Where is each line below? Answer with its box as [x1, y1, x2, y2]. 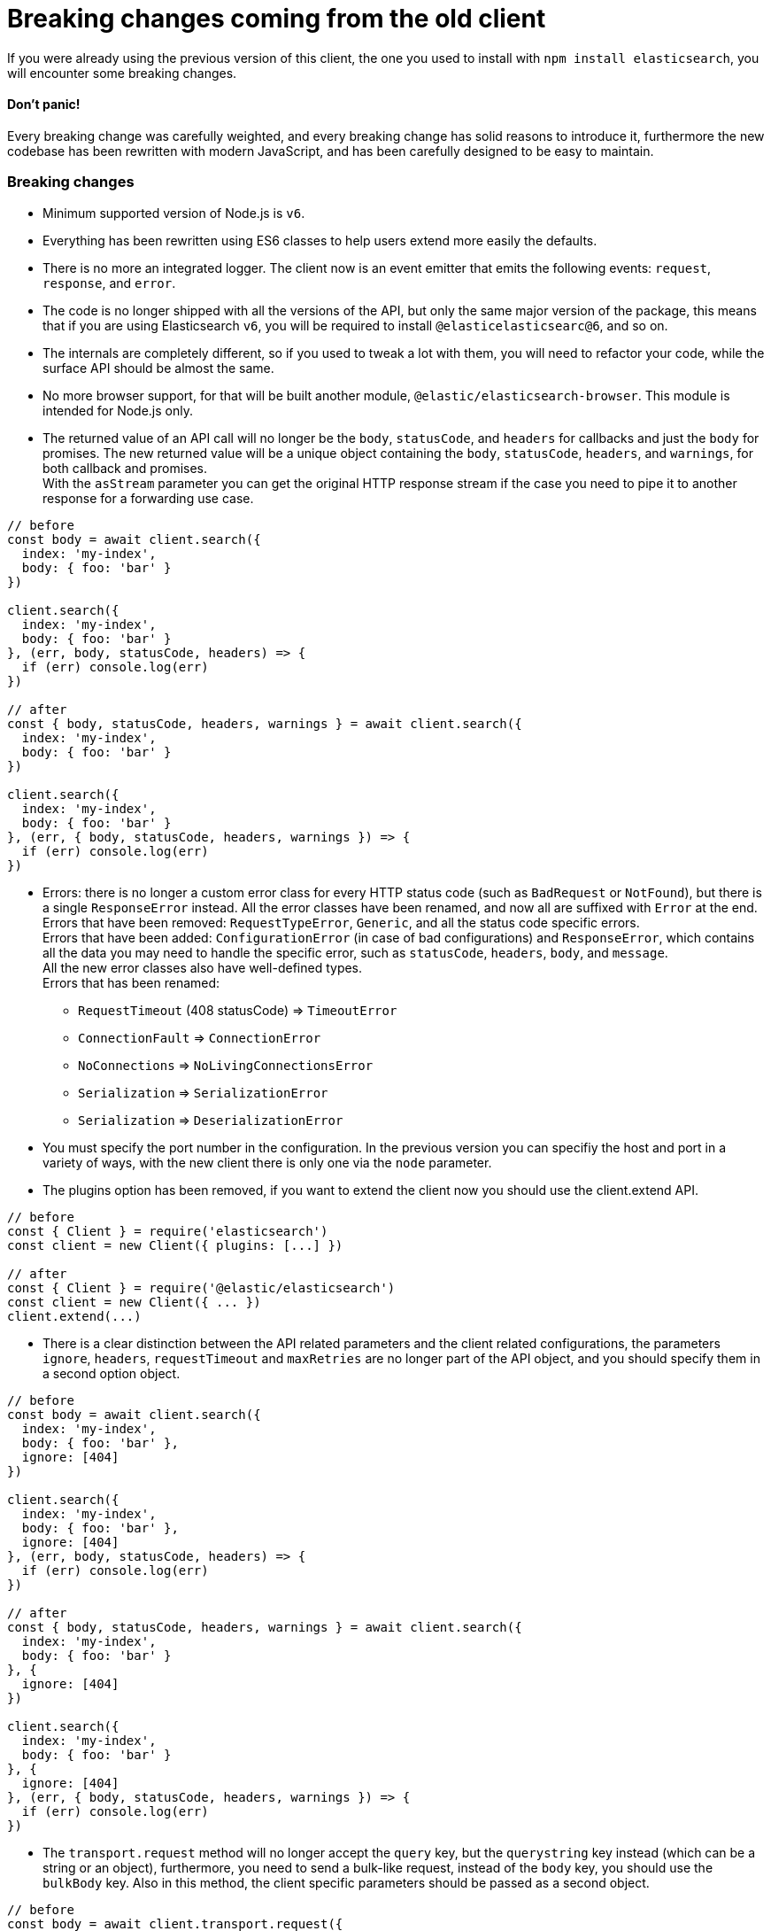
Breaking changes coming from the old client [7, 4, 546, 34]
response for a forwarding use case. [42, 490, 254, 506]
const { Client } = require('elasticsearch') [7, 1223, 328, 1238]
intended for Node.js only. [42, 402, 193, 418]
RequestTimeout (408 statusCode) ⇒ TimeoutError [78, 1002, 397, 1018]
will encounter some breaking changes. [7, 65, 237, 81]
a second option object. [42, 1365, 181, 1381]
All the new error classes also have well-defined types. [42, 959, 363, 975]
